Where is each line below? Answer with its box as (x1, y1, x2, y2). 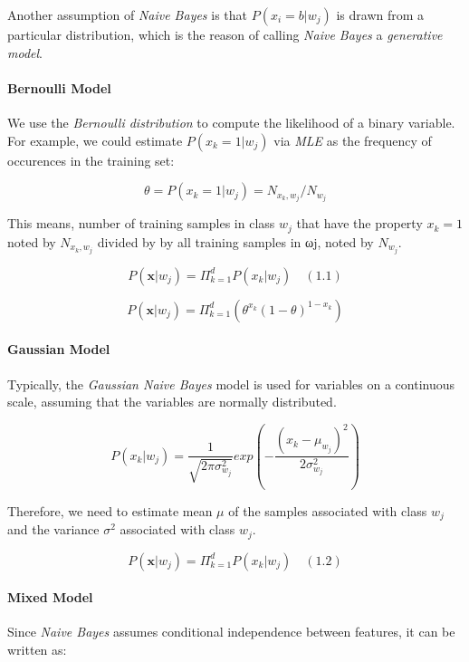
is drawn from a (336, 5, 425, 24)
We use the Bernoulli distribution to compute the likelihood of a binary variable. (7, 112, 455, 131)
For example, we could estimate (7, 130, 183, 149)
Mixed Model (7, 588, 93, 607)
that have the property (296, 214, 423, 233)
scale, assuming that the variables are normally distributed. (7, 392, 337, 411)
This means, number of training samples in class (7, 214, 275, 233)
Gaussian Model (7, 340, 110, 359)
